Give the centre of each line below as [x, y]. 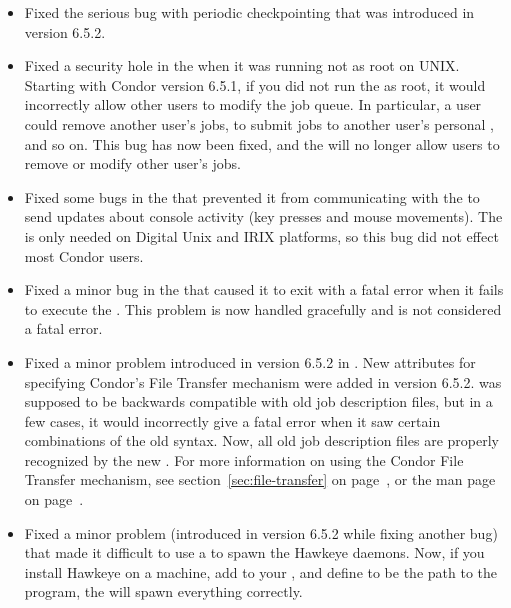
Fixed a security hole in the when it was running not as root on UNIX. [242, 65]
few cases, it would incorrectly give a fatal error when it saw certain [232, 420]
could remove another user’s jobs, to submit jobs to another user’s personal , [259, 123]
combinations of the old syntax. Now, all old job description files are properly [261, 440]
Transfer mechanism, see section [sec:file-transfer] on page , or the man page [260, 479]
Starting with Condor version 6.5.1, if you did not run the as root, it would [255, 84]
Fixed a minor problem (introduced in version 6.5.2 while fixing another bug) [261, 532]
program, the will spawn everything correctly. [163, 591]
